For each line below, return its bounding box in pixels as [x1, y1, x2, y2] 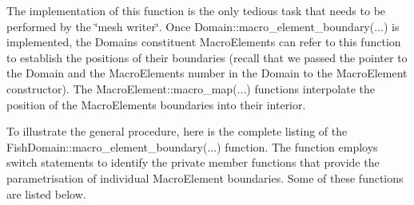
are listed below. [6, 185, 86, 202]
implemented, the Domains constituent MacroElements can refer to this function [6, 34, 401, 50]
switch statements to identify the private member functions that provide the [6, 154, 380, 171]
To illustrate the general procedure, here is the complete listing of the [6, 123, 348, 140]
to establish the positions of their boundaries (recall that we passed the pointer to [6, 49, 408, 65]
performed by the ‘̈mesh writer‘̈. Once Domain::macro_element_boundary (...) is [6, 18, 400, 34]
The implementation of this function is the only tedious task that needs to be [6, 2, 386, 18]
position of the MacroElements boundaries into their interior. [6, 96, 306, 112]
